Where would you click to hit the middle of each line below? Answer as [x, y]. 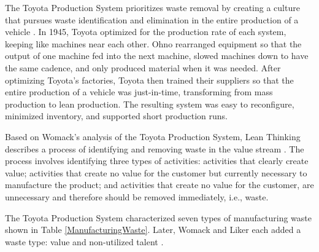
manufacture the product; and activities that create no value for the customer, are [159, 185]
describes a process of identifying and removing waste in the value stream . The [155, 148]
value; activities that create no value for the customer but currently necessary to [156, 172]
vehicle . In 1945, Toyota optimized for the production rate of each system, [146, 32]
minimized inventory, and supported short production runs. [116, 116]
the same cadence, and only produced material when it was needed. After [143, 67]
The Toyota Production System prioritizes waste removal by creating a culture [152, 7]
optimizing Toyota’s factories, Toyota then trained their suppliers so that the [149, 80]
